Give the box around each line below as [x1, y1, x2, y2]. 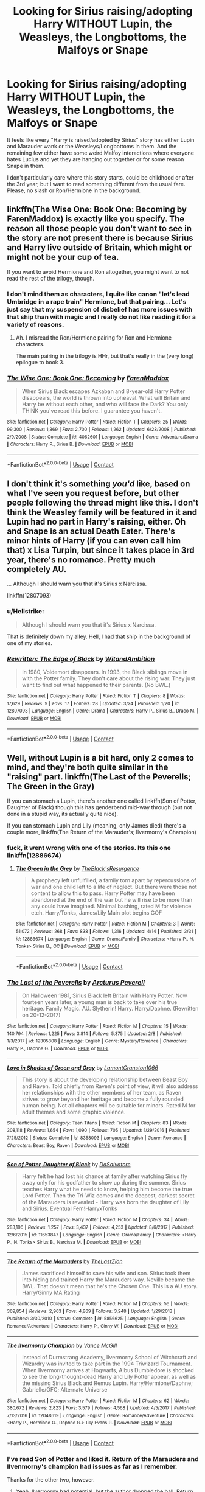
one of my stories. [7, 639, 52, 646]
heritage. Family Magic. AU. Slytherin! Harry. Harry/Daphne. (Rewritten [21, 1005, 199, 1012]
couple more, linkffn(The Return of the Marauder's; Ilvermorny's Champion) [7, 829, 197, 836]
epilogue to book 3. [15, 359, 64, 366]
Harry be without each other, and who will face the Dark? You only [21, 400, 188, 408]
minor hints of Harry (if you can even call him [7, 535, 181, 546]
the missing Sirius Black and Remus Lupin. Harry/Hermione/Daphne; [21, 1379, 193, 1387]
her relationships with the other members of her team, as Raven [21, 1089, 182, 1096]
